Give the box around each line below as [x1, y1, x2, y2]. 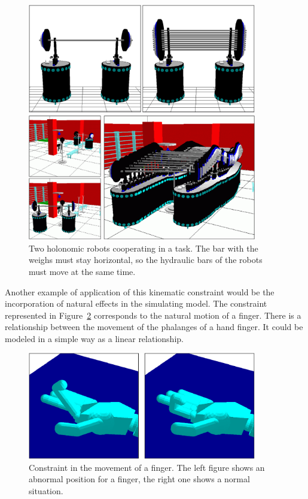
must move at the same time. [29, 265, 136, 277]
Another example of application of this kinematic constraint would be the [5, 285, 275, 298]
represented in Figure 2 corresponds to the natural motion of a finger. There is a [5, 309, 301, 321]
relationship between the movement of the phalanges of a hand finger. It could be [5, 320, 303, 333]
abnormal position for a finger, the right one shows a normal [29, 473, 250, 485]
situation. [29, 485, 63, 497]
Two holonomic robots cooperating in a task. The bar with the [29, 241, 258, 254]
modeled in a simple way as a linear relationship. [5, 332, 184, 344]
